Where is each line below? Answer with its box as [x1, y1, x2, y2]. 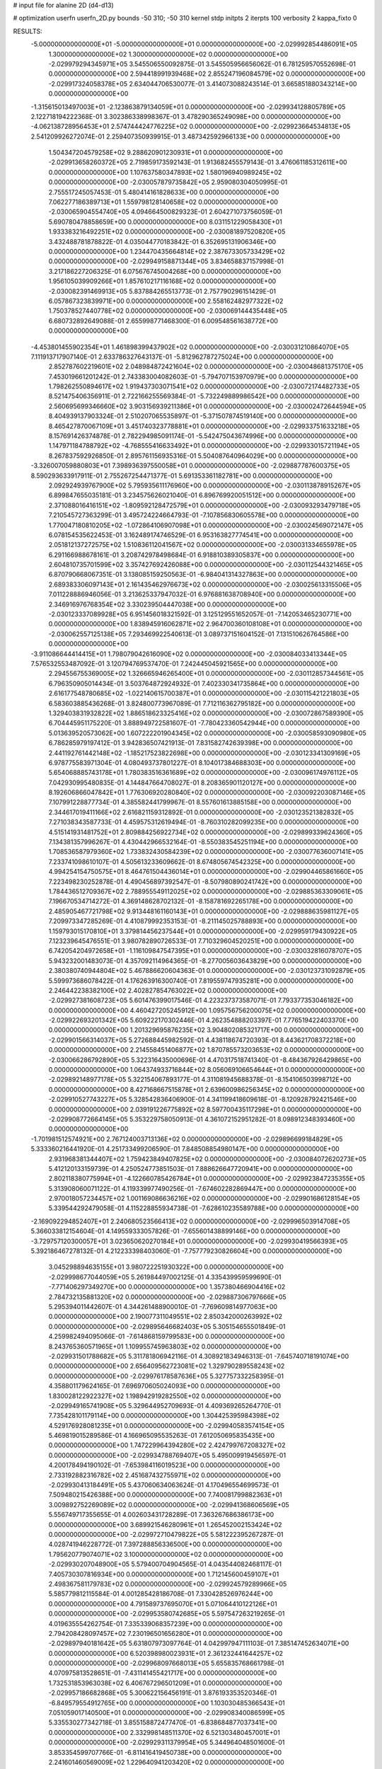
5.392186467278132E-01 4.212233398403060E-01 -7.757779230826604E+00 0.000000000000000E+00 [30, 1247, 342, 1255]
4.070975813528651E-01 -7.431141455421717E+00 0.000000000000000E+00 [48, 1669, 277, 1677]
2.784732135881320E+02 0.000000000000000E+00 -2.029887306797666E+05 [48, 1292, 286, 1301]
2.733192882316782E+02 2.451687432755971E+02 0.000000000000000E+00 [48, 1470, 281, 1479]
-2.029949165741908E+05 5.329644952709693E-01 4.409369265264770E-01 [48, 1401, 282, 1410]
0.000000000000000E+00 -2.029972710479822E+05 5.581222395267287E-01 [48, 1530, 284, 1538]
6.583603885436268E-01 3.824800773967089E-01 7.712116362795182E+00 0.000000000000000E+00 [48, 699, 356, 708]
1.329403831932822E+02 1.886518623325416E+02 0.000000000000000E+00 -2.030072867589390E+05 [48, 708, 364, 718]
